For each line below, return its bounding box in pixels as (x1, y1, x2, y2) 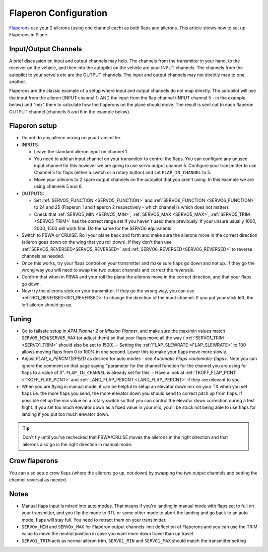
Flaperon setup (9, 122, 57, 130)
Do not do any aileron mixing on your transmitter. (21, 135, 122, 141)
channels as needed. (21, 253, 65, 259)
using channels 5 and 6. (34, 184, 83, 189)
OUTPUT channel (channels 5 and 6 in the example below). (9, 108, 131, 114)
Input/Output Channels (9, 45, 82, 53)
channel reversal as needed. (9, 476, 67, 482)
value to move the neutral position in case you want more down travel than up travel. (21, 531, 195, 537)
